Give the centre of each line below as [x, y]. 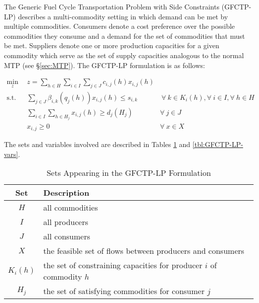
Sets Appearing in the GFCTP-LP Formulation [129, 173]
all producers [66, 222]
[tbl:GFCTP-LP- [218, 144]
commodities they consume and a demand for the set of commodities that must [125, 36]
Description [66, 193]
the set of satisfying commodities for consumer [124, 291]
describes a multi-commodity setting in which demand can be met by [123, 16]
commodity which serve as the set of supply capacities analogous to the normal [124, 55]
